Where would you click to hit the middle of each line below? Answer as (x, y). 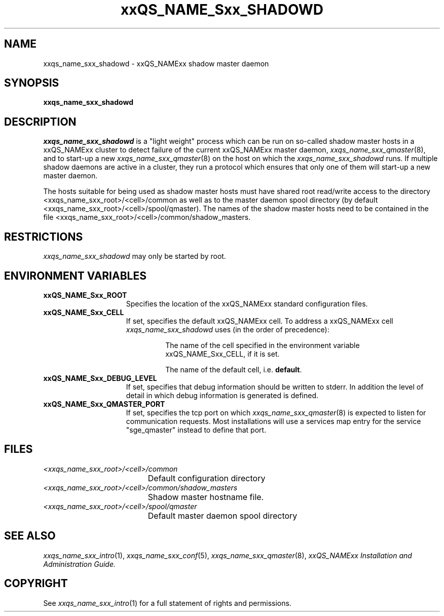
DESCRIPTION (40, 122)
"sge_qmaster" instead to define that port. (196, 430)
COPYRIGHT (36, 584)
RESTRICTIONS (44, 237)
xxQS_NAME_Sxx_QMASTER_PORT (104, 404)
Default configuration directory (207, 478)
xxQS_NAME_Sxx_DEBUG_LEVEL (100, 378)
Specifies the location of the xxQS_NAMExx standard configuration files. (247, 303)
